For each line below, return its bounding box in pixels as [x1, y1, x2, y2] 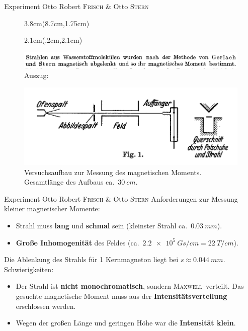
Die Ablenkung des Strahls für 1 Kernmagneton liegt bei [4, 254, 179, 265]
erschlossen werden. [16, 300, 76, 311]
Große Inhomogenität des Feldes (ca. [16, 237, 139, 247]
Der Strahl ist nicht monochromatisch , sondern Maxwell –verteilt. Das [16, 281, 244, 291]
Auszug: [24, 70, 49, 80]
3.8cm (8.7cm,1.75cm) [24, 18, 90, 28]
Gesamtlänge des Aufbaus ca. [24, 177, 115, 187]
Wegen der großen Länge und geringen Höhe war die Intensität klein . [16, 317, 236, 328]
